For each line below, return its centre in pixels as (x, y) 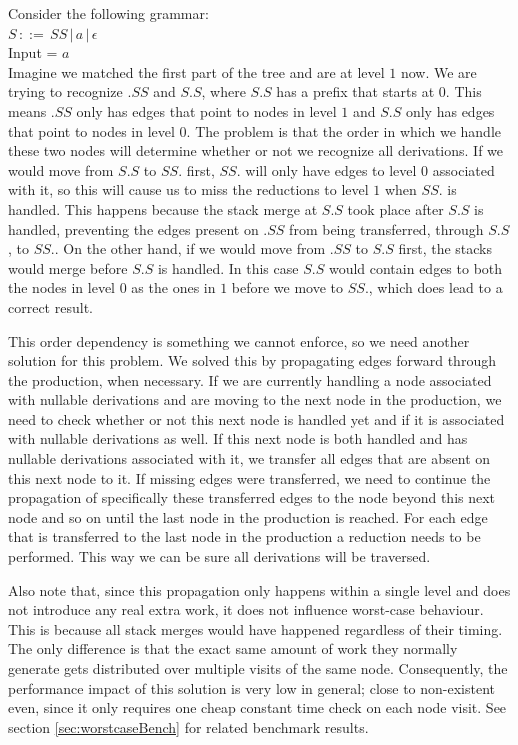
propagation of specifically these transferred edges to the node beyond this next (252, 497)
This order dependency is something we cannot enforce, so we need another (239, 340)
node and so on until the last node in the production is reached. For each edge (248, 516)
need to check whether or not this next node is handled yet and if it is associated (256, 418)
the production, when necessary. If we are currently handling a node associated (250, 379)
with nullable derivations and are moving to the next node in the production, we (255, 399)
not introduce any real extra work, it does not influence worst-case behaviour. (246, 609)
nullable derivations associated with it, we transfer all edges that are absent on (249, 458)
